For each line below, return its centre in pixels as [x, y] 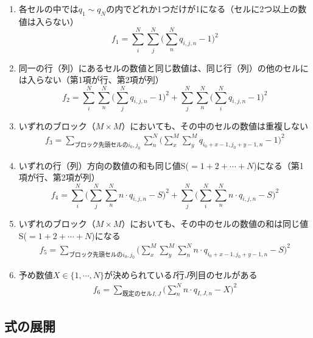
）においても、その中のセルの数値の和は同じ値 [215, 224]
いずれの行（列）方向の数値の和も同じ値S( [104, 165]
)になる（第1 [279, 165]
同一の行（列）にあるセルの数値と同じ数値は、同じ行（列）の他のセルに [164, 67]
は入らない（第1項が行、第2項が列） [91, 80]
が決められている [138, 275]
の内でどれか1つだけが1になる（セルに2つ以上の [202, 9]
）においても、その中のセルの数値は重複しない [215, 125]
